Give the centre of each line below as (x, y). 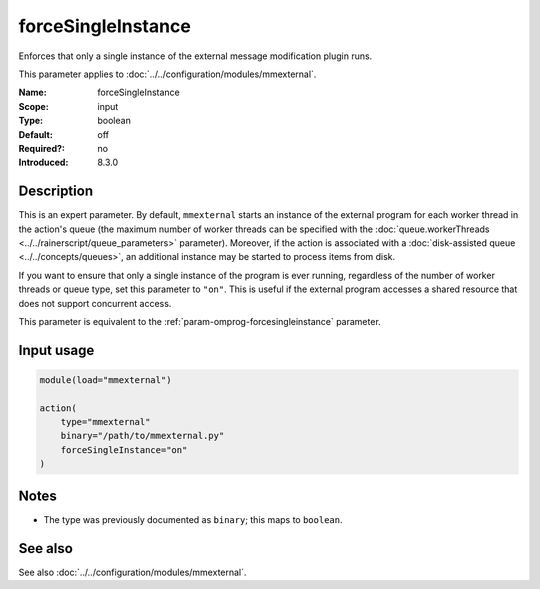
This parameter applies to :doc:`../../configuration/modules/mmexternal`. (167, 74)
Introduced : (43, 162)
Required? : (41, 148)
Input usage (56, 350)
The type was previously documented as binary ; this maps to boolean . (193, 519)
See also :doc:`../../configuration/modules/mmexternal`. (132, 572)
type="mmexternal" (105, 422)
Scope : (33, 106)
